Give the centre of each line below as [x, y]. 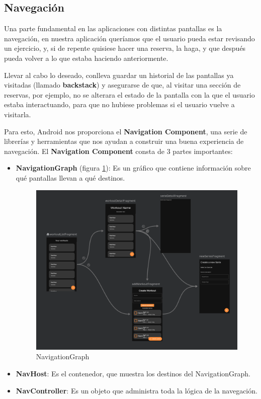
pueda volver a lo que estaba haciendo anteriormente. [86, 58]
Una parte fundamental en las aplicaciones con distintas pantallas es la [113, 28]
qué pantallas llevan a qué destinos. [70, 177]
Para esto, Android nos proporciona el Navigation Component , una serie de [126, 131]
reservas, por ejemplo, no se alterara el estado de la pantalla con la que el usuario [129, 94]
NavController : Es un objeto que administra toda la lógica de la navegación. [137, 390]
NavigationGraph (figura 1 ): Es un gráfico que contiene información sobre [133, 168]
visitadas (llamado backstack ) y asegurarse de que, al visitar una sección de [122, 85]
